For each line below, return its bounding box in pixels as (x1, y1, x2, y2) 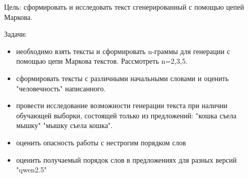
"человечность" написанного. (16, 83, 106, 93)
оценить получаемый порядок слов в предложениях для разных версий (16, 154, 237, 165)
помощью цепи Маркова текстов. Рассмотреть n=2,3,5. (16, 56, 188, 66)
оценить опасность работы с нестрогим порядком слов (16, 137, 186, 147)
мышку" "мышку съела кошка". (16, 120, 113, 131)
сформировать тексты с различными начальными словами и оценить (16, 72, 229, 83)
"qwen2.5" (16, 164, 47, 175)
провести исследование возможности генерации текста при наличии (16, 100, 228, 111)
